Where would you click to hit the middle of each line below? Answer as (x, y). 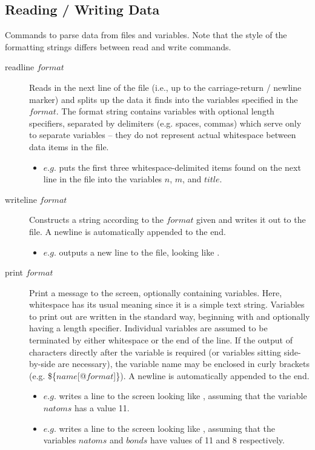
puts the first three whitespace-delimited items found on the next (180, 167)
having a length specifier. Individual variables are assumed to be (148, 328)
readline (20, 67)
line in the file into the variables (103, 179)
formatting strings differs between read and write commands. (118, 46)
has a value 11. (102, 408)
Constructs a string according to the (97, 220)
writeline (21, 199)
